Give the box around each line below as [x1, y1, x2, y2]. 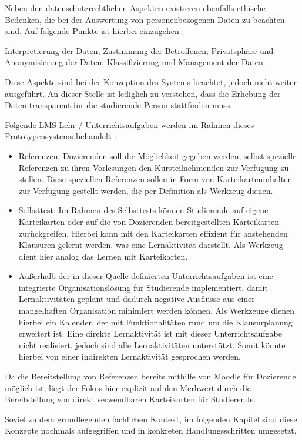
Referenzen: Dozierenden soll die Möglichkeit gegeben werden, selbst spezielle [18, 149, 297, 162]
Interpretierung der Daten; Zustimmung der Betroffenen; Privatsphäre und [5, 44, 274, 56]
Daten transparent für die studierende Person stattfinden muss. [5, 99, 233, 111]
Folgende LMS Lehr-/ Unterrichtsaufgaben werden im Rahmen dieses [5, 118, 254, 130]
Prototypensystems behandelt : [5, 130, 116, 142]
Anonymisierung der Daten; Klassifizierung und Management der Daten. [5, 56, 266, 68]
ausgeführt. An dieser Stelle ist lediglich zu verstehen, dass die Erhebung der [5, 87, 281, 99]
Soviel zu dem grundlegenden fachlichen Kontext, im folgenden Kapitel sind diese [5, 412, 297, 425]
